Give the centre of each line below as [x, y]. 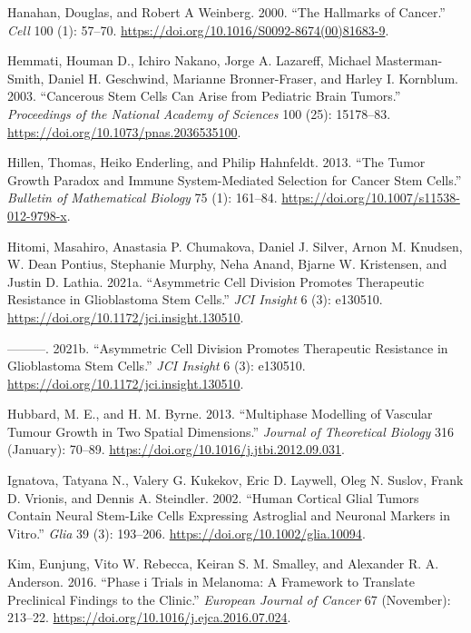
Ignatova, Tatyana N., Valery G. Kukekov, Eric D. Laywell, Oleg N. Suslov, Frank [235, 480]
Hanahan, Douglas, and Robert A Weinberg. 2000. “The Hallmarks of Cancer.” [226, 12]
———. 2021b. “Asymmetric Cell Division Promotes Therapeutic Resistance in [228, 347]
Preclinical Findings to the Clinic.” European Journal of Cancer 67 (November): [229, 599]
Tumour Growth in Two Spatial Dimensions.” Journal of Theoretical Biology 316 [231, 431]
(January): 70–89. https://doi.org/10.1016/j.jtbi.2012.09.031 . [176, 449]
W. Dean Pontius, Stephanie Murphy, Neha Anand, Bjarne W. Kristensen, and [227, 264]
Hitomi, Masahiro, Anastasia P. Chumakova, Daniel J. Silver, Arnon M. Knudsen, [235, 246]
